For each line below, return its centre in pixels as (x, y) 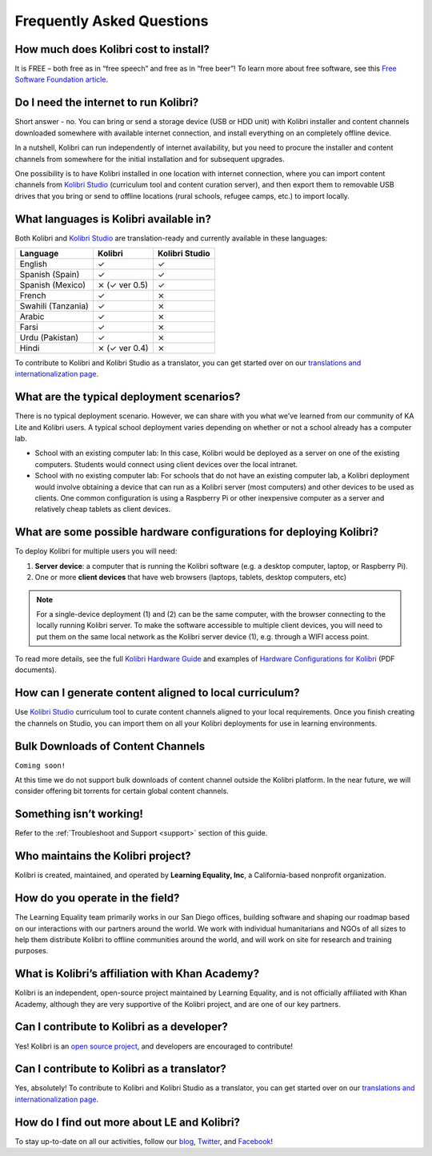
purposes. (32, 951)
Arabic (32, 316)
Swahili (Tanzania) (54, 306)
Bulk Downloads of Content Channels (110, 746)
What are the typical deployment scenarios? (128, 397)
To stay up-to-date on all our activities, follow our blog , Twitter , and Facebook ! (144, 1141)
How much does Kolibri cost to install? (112, 49)
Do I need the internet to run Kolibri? (107, 103)
